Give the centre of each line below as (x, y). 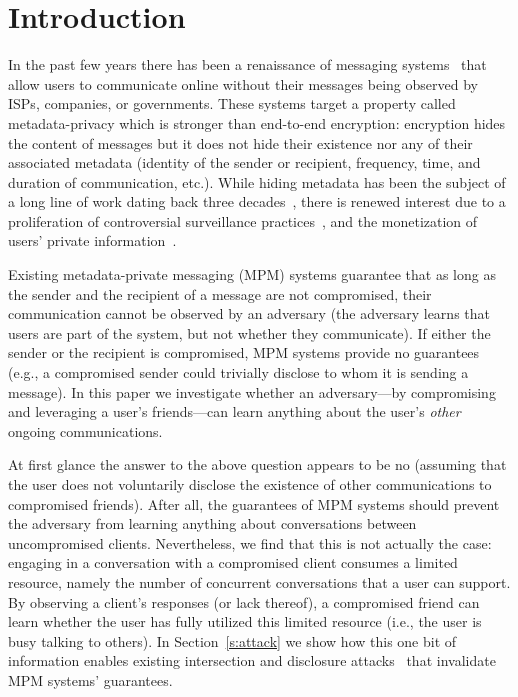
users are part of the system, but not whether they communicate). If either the (249, 332)
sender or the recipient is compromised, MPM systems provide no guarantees (244, 352)
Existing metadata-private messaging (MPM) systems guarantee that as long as (252, 274)
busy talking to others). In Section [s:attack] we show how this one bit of (232, 640)
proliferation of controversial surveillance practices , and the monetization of (243, 220)
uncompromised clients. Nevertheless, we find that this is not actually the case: (250, 542)
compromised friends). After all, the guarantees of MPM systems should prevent (254, 503)
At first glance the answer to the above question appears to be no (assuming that (257, 464)
